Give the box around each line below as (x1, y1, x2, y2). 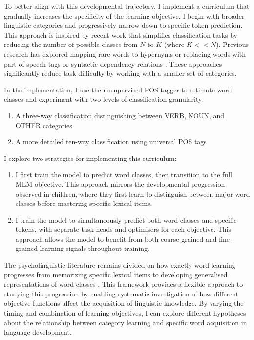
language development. (4, 327, 72, 337)
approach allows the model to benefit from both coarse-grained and (15, 233, 217, 244)
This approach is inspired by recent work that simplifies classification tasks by (4, 29, 238, 40)
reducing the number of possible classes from (4, 39, 138, 49)
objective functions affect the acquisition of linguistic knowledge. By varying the (4, 298, 244, 308)
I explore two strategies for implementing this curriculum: (4, 153, 177, 163)
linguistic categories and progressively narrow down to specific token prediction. (4, 20, 243, 30)
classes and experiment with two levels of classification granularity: (4, 94, 204, 104)
